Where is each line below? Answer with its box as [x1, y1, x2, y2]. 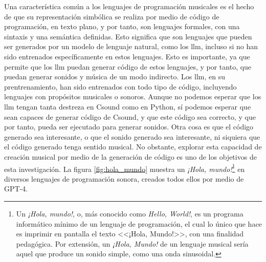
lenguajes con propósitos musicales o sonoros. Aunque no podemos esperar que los [4, 91, 261, 102]
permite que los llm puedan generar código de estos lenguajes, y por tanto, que [4, 61, 252, 72]
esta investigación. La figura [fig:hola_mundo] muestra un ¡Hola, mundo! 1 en [4, 162, 245, 174]
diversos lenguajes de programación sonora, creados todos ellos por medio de [4, 173, 244, 184]
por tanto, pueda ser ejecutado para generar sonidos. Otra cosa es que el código [4, 121, 254, 132]
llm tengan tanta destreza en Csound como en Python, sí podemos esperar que [4, 101, 251, 112]
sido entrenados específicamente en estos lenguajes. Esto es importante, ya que [4, 51, 250, 61]
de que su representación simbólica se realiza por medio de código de [4, 11, 219, 21]
